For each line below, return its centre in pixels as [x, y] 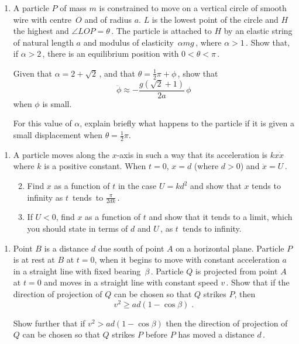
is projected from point [236, 271]
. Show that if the [258, 282]
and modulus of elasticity [128, 42]
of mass [73, 8]
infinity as [45, 197]
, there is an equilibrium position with [111, 54]
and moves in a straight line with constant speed [131, 282]
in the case [137, 186]
